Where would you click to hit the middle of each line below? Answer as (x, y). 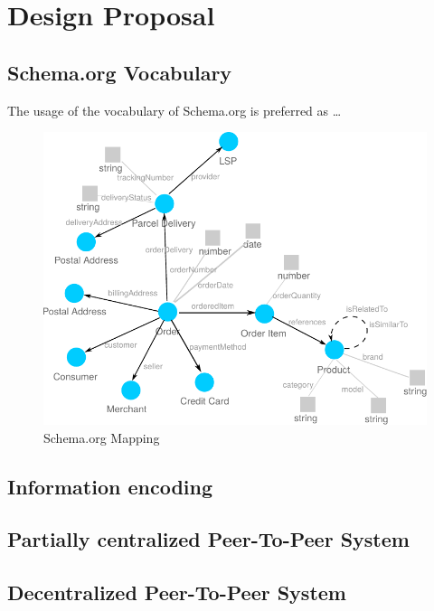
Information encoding (110, 486)
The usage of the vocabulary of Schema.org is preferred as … (175, 110)
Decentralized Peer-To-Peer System (177, 592)
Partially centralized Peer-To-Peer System (208, 539)
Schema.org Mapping (102, 437)
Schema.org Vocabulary (120, 72)
